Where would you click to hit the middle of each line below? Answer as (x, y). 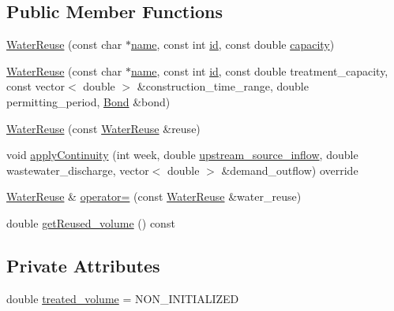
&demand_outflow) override (290, 170)
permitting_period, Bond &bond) (88, 101)
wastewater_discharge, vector (78, 170)
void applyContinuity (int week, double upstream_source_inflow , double (182, 155)
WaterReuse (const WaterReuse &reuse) (103, 128)
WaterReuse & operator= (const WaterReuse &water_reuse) (154, 196)
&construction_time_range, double (223, 86)
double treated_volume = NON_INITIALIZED (123, 298)
